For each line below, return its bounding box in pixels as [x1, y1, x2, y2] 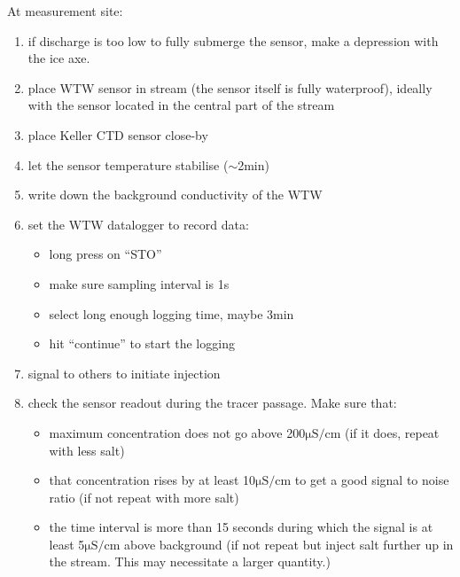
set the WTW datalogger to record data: [27, 214, 249, 233]
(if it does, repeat [345, 423, 440, 441]
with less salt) [49, 441, 125, 459]
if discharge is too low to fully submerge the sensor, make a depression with [27, 31, 439, 50]
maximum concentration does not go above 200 [49, 423, 306, 441]
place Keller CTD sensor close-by [27, 125, 208, 144]
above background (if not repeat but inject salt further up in [124, 534, 454, 553]
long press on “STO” [49, 245, 162, 263]
